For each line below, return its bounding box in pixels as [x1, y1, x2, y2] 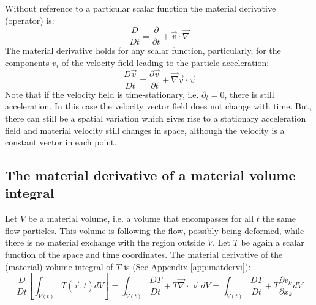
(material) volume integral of [5, 260, 113, 273]
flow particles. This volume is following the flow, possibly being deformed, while [5, 224, 304, 237]
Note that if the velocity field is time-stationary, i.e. [5, 87, 199, 100]
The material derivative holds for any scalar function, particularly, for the [5, 44, 281, 57]
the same [262, 212, 296, 225]
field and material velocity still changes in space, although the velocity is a [5, 123, 285, 136]
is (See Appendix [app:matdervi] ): [124, 260, 251, 273]
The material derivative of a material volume [5, 166, 296, 185]
